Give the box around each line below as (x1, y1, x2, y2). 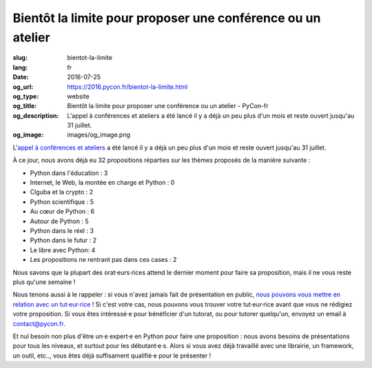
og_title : (12, 102, 37, 110)
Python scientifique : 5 (30, 197, 94, 206)
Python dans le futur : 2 (30, 236, 97, 245)
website (67, 92, 90, 100)
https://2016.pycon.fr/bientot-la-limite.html (67, 83, 188, 91)
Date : (12, 73, 29, 81)
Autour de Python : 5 (30, 217, 89, 225)
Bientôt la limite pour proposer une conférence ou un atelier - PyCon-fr (67, 102, 269, 110)
